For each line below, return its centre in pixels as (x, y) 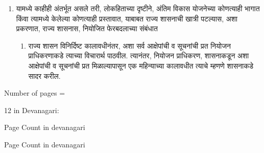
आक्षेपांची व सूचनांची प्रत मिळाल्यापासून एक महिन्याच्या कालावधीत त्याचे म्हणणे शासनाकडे (141, 65)
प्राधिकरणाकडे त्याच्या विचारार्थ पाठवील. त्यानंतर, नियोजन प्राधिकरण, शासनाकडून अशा (139, 56)
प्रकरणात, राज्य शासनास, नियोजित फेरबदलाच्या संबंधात (87, 28)
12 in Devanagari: (32, 110)
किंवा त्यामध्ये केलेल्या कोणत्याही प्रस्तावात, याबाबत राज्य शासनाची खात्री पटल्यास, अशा (127, 18)
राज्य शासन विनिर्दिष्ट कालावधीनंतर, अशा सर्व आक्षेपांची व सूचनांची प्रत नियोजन (130, 45)
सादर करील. (44, 75)
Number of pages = (35, 93)
